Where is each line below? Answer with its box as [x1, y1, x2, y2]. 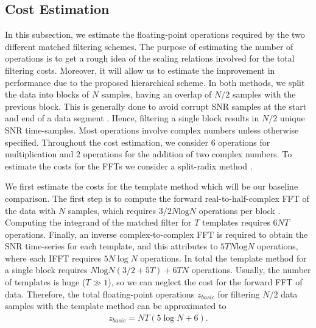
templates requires [202, 216, 270, 229]
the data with [5, 204, 56, 216]
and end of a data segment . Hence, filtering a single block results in [5, 112, 259, 124]
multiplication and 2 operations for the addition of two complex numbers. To [5, 148, 292, 160]
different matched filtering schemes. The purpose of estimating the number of [5, 40, 293, 52]
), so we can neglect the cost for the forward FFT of [108, 276, 303, 288]
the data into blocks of [5, 88, 90, 101]
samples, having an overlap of [101, 88, 212, 101]
